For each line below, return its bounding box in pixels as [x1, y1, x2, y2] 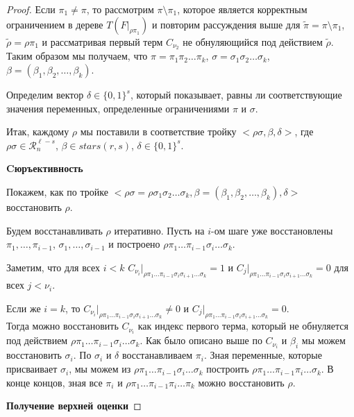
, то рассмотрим [86, 2, 154, 16]
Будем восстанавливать [6, 223, 103, 237]
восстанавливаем [121, 348, 193, 362]
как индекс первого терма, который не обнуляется [137, 318, 348, 333]
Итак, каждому [6, 124, 69, 139]
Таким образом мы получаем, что [6, 49, 148, 63]
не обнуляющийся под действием [183, 34, 323, 49]
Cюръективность [6, 161, 83, 176]
